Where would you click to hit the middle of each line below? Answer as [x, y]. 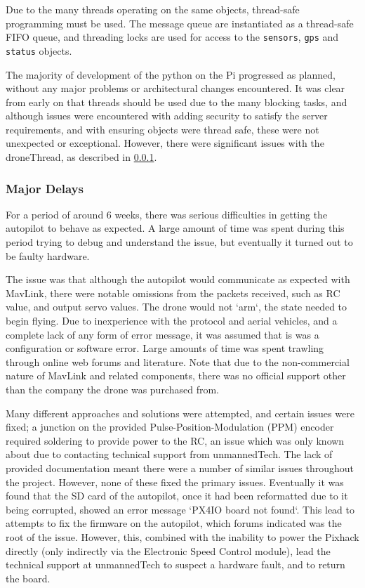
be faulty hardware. [48, 255]
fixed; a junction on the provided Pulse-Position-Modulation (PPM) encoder [170, 427]
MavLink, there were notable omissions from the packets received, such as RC [173, 293]
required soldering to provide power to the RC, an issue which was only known [175, 440]
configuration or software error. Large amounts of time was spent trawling [165, 348]
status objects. [39, 50]
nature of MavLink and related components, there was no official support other [176, 375]
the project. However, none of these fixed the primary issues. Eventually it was [175, 482]
